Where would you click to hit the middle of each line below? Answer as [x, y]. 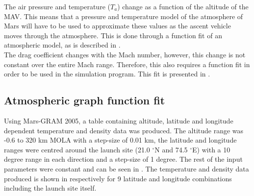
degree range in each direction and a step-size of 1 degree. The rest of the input [123, 159]
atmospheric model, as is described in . [62, 45]
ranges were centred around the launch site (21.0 [77, 149]
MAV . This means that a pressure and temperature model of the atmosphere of [124, 16]
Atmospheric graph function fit [85, 100]
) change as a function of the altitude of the [183, 6]
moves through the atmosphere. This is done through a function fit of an [113, 35]
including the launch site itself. [50, 188]
